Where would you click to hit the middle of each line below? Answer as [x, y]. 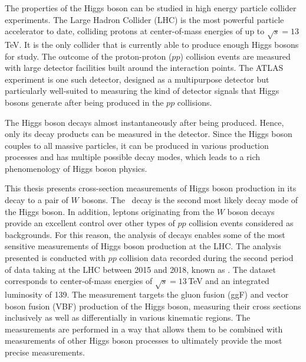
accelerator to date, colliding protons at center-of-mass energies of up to [135, 31]
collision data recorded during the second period [206, 258]
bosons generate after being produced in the [84, 102]
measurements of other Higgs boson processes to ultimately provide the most [144, 340]
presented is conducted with [55, 258]
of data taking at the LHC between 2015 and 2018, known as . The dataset [140, 269]
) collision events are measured [235, 56]
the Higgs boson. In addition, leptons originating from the [110, 211]
